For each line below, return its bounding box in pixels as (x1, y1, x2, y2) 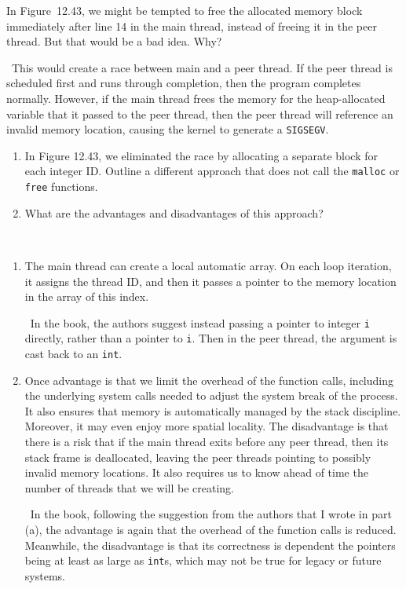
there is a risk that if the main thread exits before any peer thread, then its (24, 434, 389, 450)
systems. (24, 567, 65, 584)
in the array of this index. (24, 288, 149, 305)
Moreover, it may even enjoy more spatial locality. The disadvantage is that (24, 418, 389, 434)
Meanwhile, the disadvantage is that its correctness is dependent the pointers (24, 536, 396, 553)
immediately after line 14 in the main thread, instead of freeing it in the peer (6, 17, 377, 34)
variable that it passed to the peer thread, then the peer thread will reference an (6, 105, 393, 122)
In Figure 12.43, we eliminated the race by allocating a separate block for (24, 147, 378, 163)
